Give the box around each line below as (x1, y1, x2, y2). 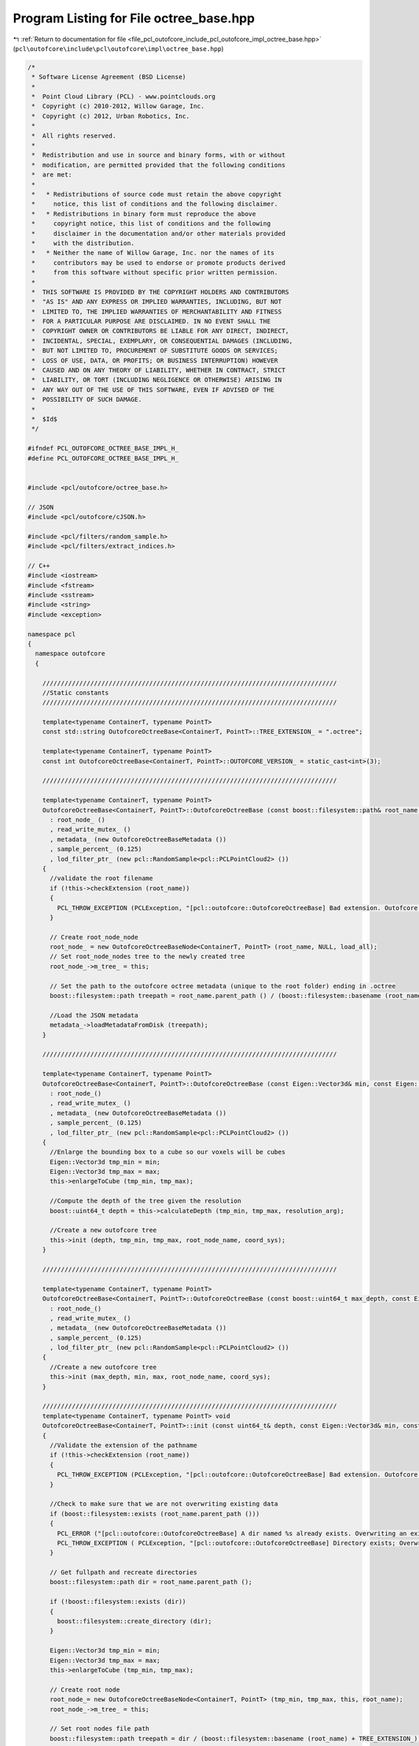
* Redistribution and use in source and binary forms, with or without (31, 151, 286, 159)
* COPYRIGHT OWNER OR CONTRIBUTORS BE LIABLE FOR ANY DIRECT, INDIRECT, (31, 327, 290, 335)
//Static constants (42, 689, 110, 696)
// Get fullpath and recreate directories (50, 1569, 198, 1576)
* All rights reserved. (31, 131, 117, 140)
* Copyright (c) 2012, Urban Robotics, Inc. (31, 112, 190, 120)
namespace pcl (27, 630, 76, 638)
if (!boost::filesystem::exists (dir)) (50, 1598, 186, 1606)
